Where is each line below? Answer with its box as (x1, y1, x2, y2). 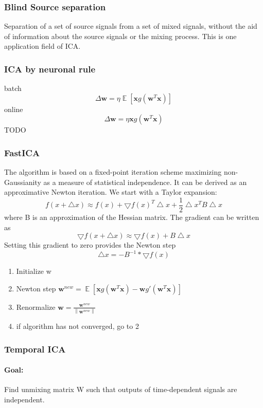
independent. (4, 394, 45, 405)
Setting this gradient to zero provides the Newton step (4, 239, 176, 250)
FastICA (4, 146, 40, 159)
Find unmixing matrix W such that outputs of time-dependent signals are (4, 384, 237, 395)
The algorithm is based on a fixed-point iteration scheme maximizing (4, 166, 222, 177)
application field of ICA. (4, 41, 81, 51)
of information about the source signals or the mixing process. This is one (4, 30, 237, 41)
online (4, 103, 23, 114)
